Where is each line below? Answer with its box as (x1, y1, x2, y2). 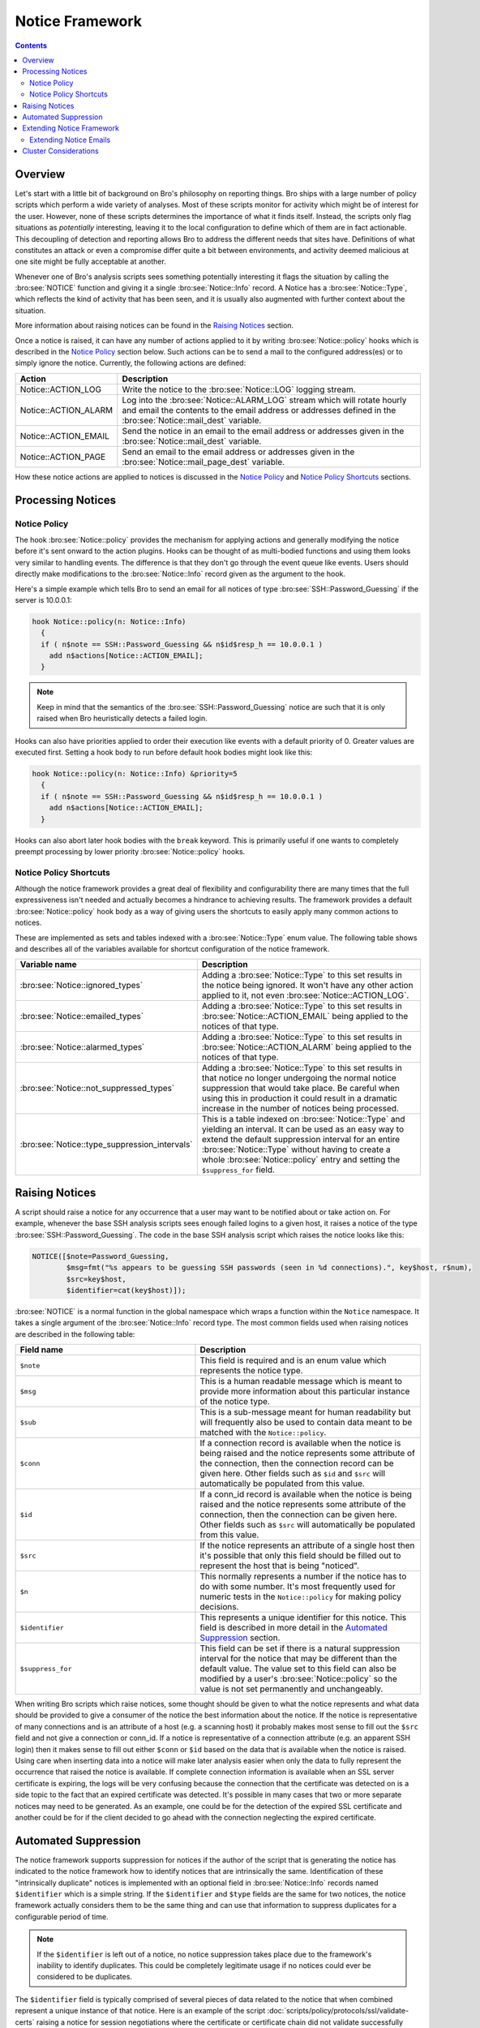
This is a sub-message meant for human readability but (199, 1407, 411, 1418)
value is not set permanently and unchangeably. (199, 1683, 384, 1695)
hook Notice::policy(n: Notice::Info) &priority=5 (32, 769, 238, 779)
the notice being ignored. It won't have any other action (201, 980, 414, 991)
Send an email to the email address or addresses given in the (122, 446, 355, 458)
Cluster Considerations (22, 146, 99, 156)
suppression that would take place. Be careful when (201, 1083, 401, 1094)
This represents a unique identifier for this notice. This (199, 1612, 407, 1623)
